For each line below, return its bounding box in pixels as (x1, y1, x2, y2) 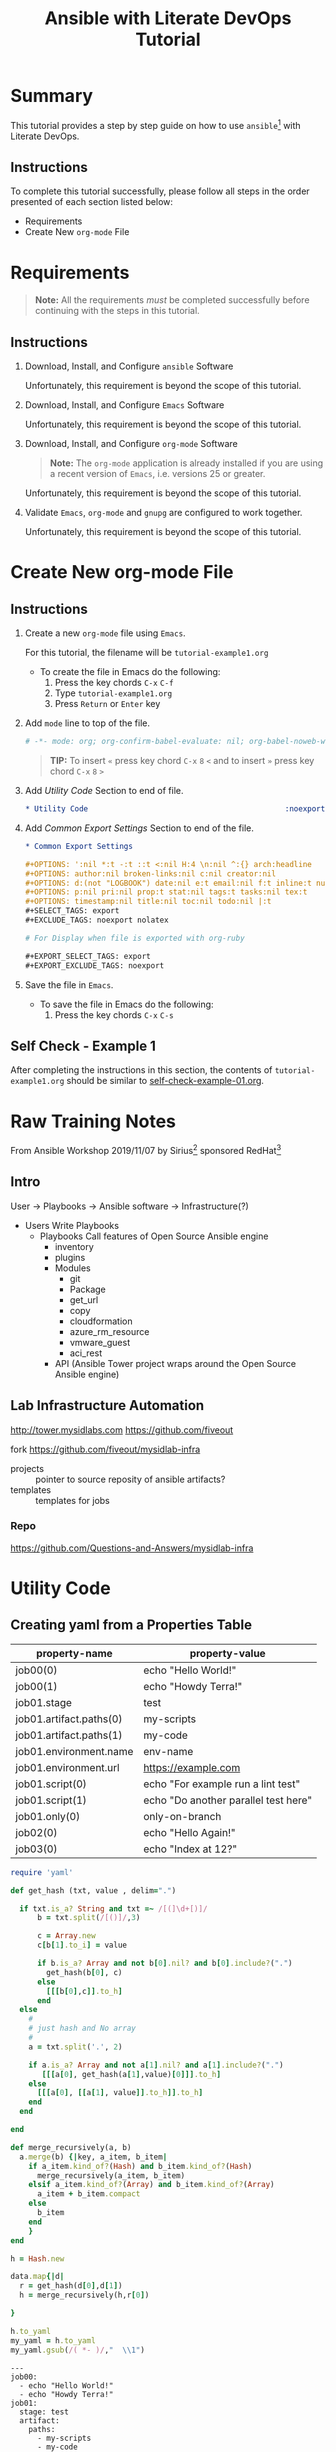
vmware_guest (69, 1336, 131, 1348)
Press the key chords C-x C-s (54, 1008, 174, 1021)
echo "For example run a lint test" (143, 1777, 301, 1791)
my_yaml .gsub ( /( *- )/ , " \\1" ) (10, 2345, 145, 2355)
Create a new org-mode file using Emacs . (24, 627, 187, 639)
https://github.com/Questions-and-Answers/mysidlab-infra (10, 1542, 254, 1554)
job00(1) (15, 1679, 58, 1693)
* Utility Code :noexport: (24, 804, 330, 814)
